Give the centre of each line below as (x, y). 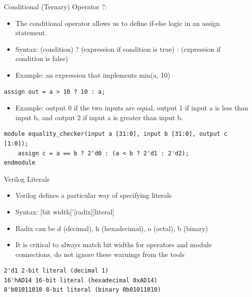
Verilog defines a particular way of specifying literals (94, 195)
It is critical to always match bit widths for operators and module (114, 244)
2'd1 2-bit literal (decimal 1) (56, 271)
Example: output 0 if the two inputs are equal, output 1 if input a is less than (132, 108)
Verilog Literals (27, 179)
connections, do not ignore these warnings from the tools (100, 254)
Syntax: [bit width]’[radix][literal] (65, 211)
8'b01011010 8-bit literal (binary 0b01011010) (83, 290)
